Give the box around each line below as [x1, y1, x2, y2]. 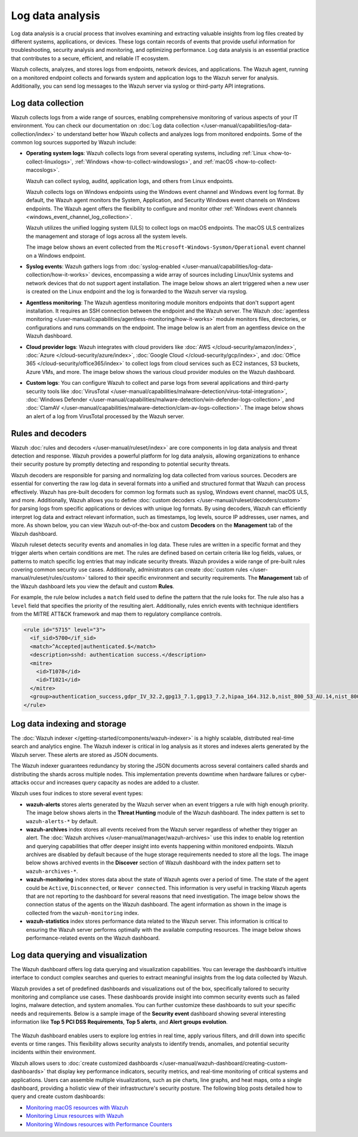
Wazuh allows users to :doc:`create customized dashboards [11, 1059, 158, 1067]
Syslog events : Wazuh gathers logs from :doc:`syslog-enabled [26, 263, 181, 270]
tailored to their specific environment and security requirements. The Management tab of [88, 574, 308, 582]
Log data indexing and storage [11, 719, 126, 729]
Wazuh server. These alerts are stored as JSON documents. [11, 751, 159, 758]
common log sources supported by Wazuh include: [11, 138, 137, 146]
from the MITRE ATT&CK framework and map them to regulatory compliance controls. [11, 610, 222, 617]
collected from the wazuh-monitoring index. [26, 909, 140, 916]
